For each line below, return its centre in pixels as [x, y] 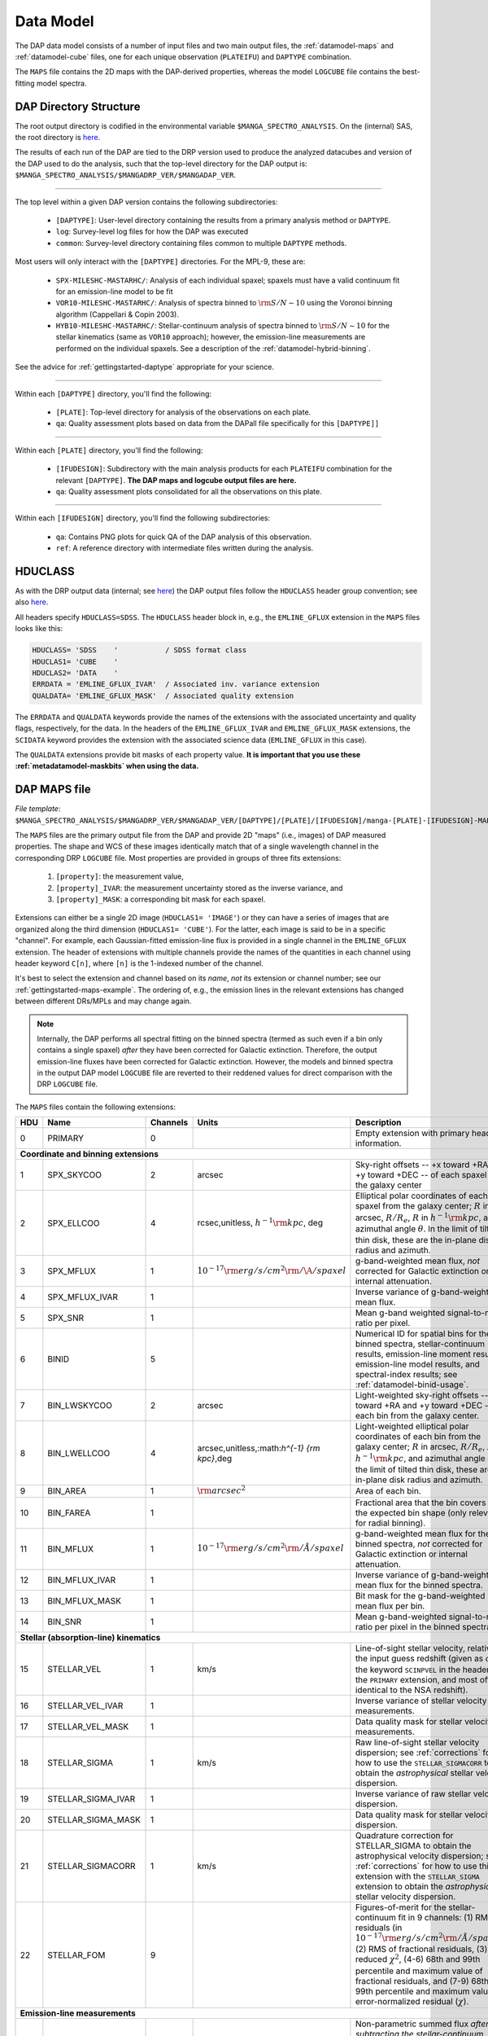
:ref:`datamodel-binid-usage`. [412, 1384]
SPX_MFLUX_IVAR [83, 1297]
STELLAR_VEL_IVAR [85, 1705]
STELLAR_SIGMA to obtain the [413, 1845]
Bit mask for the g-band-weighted [420, 1595]
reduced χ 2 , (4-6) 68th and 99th [418, 1959]
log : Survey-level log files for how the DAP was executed [152, 231]
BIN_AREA [67, 1491]
